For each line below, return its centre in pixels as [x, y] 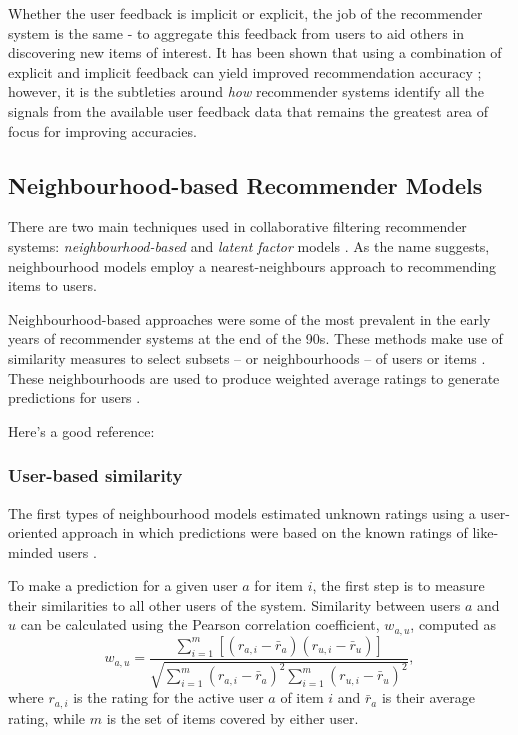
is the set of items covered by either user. [232, 717]
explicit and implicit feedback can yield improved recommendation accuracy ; [245, 71]
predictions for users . [74, 397]
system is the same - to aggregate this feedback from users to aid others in [236, 32]
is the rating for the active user [168, 697]
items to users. [52, 285]
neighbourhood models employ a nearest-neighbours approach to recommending [252, 265]
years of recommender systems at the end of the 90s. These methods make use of [255, 338]
